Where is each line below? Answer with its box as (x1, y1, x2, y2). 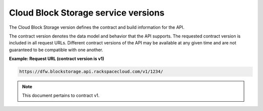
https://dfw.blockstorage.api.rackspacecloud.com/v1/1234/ (19, 69, 163, 74)
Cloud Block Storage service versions (9, 7, 165, 18)
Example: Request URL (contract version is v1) (9, 56, 104, 62)
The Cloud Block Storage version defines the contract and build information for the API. (9, 24, 185, 30)
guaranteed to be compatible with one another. (9, 47, 103, 53)
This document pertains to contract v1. (22, 92, 100, 98)
